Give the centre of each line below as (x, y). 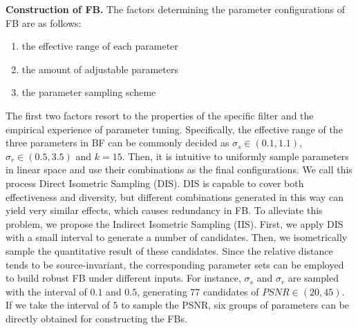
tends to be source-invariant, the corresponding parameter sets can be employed (175, 264)
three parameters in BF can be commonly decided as (117, 143)
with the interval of (46, 291)
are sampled (313, 278)
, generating (162, 291)
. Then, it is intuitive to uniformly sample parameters (235, 156)
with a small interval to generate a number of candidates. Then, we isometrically (177, 237)
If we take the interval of (58, 305)
